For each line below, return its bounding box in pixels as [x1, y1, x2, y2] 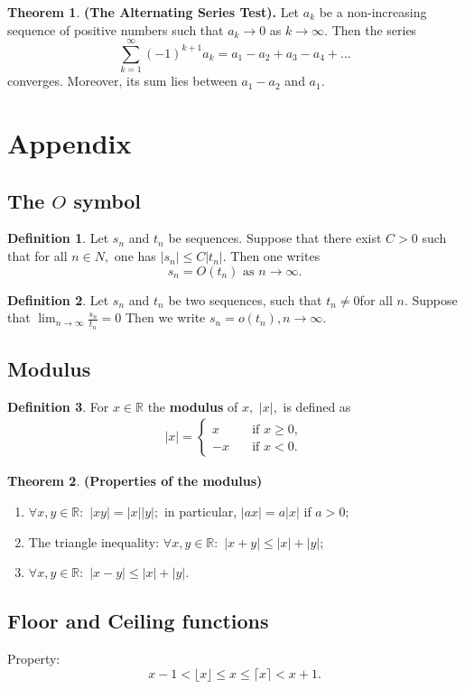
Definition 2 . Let [7, 290, 109, 309]
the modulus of [147, 396, 238, 415]
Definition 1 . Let [7, 228, 109, 247]
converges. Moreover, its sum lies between [7, 71, 237, 90]
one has [114, 247, 156, 265]
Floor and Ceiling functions [7, 607, 269, 635]
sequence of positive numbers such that [7, 20, 224, 39]
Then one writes [230, 247, 321, 265]
